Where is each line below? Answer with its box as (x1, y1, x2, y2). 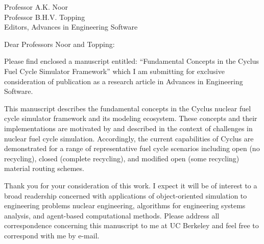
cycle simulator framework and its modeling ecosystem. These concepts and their (4, 113, 257, 124)
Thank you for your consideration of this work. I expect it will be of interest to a (4, 180, 257, 190)
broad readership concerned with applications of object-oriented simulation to (4, 190, 247, 201)
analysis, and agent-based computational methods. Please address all (4, 210, 220, 221)
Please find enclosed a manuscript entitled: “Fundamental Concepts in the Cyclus (4, 56, 259, 66)
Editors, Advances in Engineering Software (4, 21, 138, 32)
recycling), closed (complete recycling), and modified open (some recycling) (4, 153, 239, 163)
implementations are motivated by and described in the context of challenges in (4, 123, 253, 133)
